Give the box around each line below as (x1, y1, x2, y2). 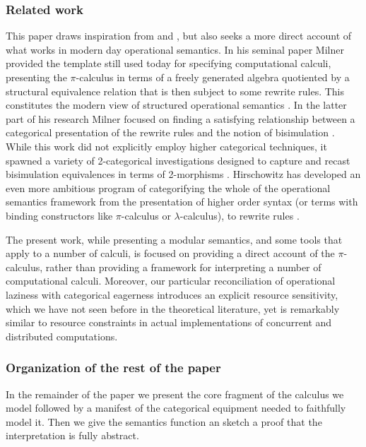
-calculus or (121, 208, 171, 222)
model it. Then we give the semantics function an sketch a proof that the (6, 414, 322, 429)
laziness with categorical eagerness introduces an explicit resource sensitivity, (6, 287, 338, 302)
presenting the (6, 70, 67, 84)
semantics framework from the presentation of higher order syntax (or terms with (6, 194, 358, 209)
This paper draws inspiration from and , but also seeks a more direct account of (6, 28, 352, 43)
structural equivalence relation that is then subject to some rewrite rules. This (6, 83, 345, 98)
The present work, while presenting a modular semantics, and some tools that (6, 232, 343, 246)
